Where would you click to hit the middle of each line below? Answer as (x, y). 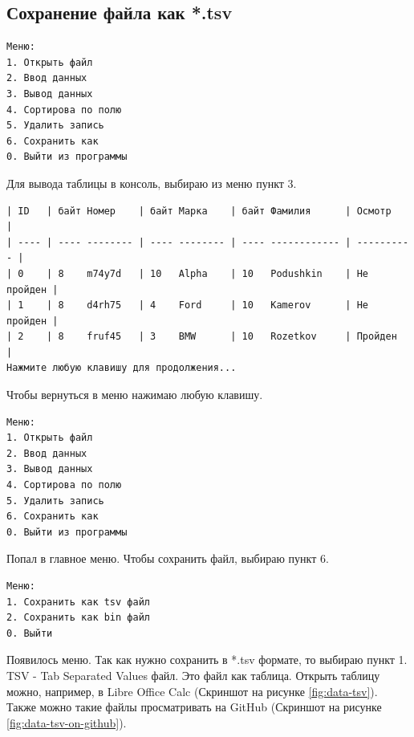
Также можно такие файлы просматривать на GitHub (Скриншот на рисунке (194, 707)
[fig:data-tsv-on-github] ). (67, 722)
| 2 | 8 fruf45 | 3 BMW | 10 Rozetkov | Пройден (202, 337)
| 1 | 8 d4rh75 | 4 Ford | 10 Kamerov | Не (188, 305)
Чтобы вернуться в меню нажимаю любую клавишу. (135, 395)
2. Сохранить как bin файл (78, 618)
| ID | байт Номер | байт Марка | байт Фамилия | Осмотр (199, 211)
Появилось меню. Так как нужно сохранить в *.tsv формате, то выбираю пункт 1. (207, 660)
